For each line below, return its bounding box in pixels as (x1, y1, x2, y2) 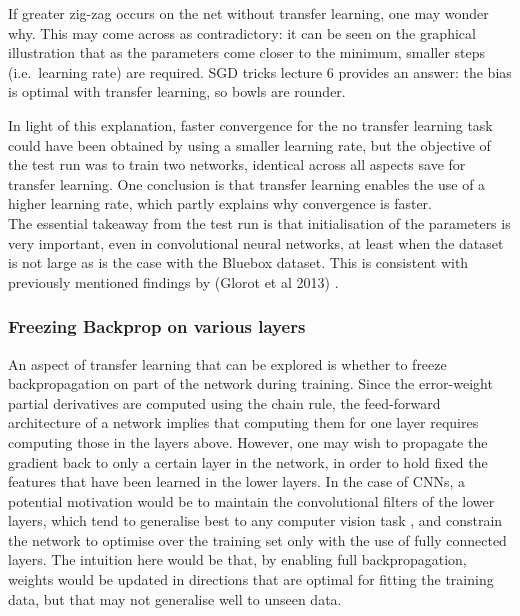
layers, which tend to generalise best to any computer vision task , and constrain (8, 510, 503, 531)
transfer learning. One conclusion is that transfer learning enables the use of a (8, 173, 486, 194)
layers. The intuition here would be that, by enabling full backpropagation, (8, 549, 467, 570)
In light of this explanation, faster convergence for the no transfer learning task (8, 114, 493, 135)
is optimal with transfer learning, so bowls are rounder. (8, 81, 346, 102)
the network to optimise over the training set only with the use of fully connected (8, 529, 507, 550)
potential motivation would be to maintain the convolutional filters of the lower (8, 490, 495, 511)
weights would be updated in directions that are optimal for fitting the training (8, 569, 494, 590)
